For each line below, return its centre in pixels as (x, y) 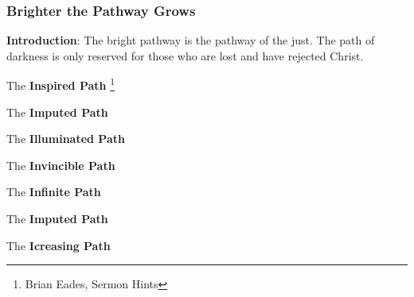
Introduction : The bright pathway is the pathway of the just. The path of (191, 40)
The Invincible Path (61, 165)
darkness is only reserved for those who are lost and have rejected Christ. (185, 55)
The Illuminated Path (66, 139)
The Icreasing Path (59, 245)
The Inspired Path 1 (61, 84)
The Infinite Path (54, 192)
